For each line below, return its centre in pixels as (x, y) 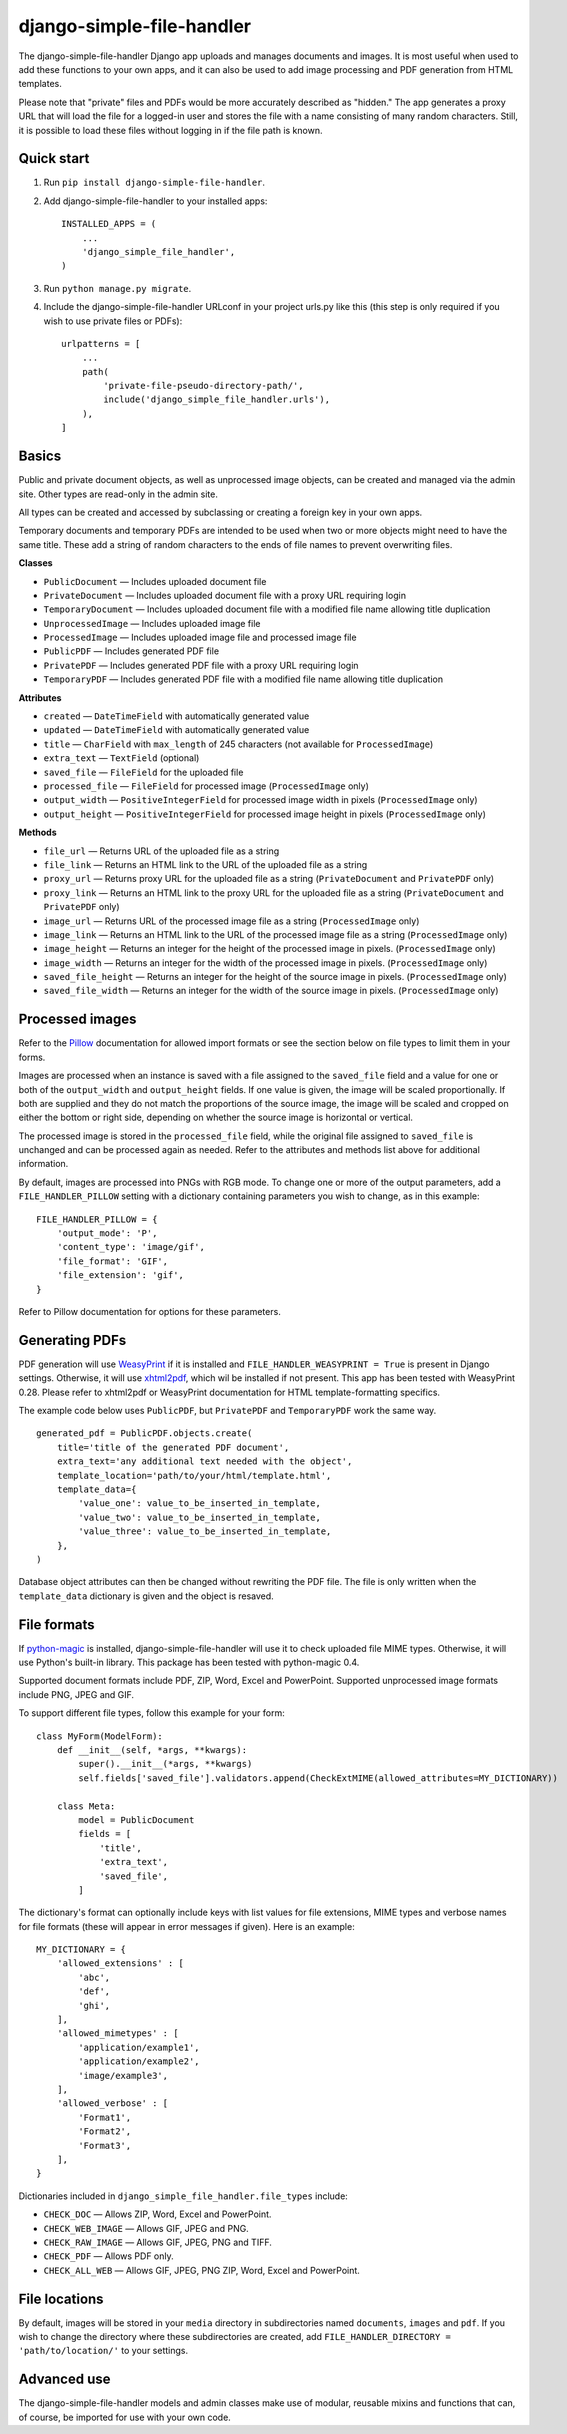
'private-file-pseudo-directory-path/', (203, 386)
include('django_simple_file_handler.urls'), (216, 399)
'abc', (94, 1977)
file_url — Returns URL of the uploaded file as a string (161, 851)
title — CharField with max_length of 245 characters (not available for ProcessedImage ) (238, 744)
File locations (61, 2298)
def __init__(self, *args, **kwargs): (152, 1750)
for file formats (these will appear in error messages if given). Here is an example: (186, 1926)
